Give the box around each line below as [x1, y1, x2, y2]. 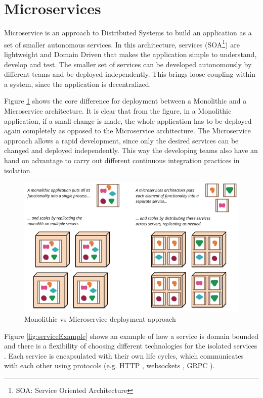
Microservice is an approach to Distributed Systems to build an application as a [4, 27, 252, 38]
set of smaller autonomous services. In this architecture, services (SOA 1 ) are [4, 37, 240, 49]
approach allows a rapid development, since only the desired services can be [4, 135, 239, 145]
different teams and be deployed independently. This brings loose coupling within [4, 69, 256, 79]
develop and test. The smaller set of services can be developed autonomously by [4, 59, 252, 69]
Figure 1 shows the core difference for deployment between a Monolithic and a [4, 95, 247, 106]
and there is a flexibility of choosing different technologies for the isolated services [4, 340, 257, 351]
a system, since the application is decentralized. [4, 78, 151, 89]
